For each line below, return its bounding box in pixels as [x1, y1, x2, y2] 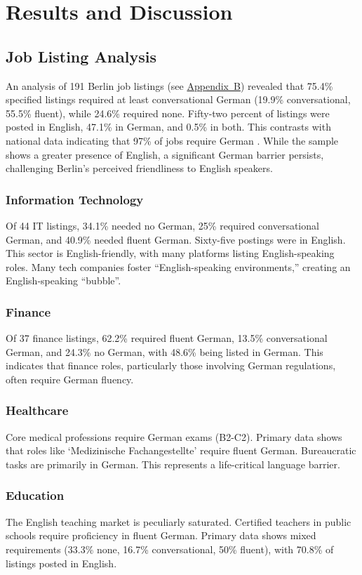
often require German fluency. [6, 371, 134, 386]
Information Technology [6, 190, 144, 208]
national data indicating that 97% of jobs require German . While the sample [6, 133, 339, 147]
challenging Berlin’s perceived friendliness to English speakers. [6, 161, 273, 176]
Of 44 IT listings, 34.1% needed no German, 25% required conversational [6, 218, 319, 232]
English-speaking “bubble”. [6, 273, 121, 288]
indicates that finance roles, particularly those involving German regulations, [6, 358, 336, 373]
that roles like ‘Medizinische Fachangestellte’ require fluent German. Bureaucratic [6, 443, 356, 458]
